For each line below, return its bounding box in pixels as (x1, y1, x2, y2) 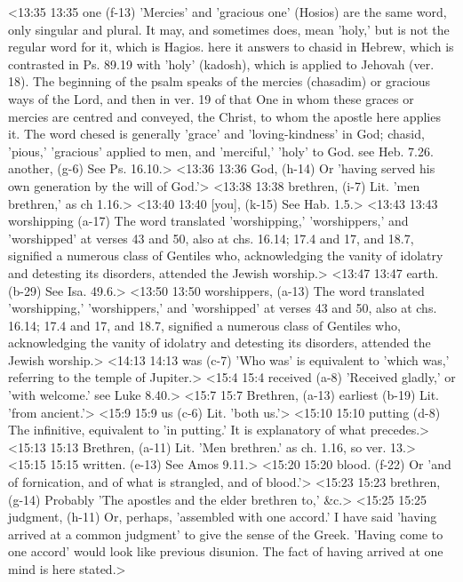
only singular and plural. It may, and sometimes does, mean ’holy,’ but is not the (8, 20, 450, 38)
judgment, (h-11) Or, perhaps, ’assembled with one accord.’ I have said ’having (8, 507, 437, 526)
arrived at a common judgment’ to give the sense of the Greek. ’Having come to (8, 524, 443, 543)
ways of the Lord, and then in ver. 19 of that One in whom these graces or (8, 89, 414, 108)
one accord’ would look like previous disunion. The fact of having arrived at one (8, 542, 443, 561)
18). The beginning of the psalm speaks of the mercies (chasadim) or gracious (8, 72, 430, 91)
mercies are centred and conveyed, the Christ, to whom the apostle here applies (8, 107, 441, 125)
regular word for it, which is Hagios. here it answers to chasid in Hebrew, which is (8, 37, 454, 56)
